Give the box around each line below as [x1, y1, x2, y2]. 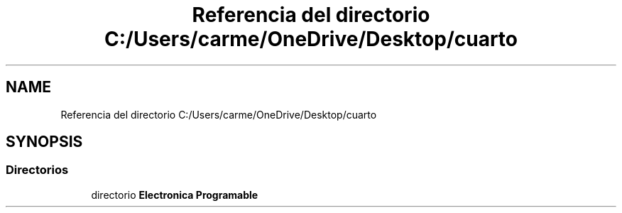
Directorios [6, 163, 69, 177]
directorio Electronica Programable [91, 188, 258, 201]
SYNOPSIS [6, 133, 83, 151]
